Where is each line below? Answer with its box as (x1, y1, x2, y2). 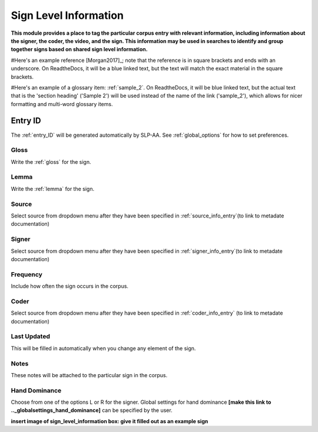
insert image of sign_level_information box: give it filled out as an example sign (11, 417, 208, 424)
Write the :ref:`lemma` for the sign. (11, 185, 94, 192)
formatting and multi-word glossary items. (11, 100, 113, 107)
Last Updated (11, 332, 50, 341)
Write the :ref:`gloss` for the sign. (11, 158, 91, 165)
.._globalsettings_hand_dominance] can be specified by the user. (11, 407, 173, 414)
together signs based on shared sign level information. (11, 46, 148, 53)
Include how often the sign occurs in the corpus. (11, 283, 129, 290)
